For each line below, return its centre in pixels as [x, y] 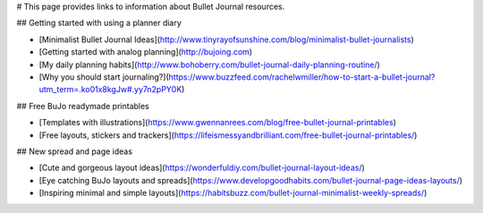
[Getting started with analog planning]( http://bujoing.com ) [146, 52]
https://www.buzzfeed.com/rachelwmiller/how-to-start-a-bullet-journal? [302, 77]
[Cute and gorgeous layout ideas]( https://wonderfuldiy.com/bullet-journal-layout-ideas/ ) [202, 168]
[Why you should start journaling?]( [104, 77]
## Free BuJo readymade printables [83, 106]
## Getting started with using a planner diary [99, 23]
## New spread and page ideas [75, 151]
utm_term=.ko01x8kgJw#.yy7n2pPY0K [110, 89]
